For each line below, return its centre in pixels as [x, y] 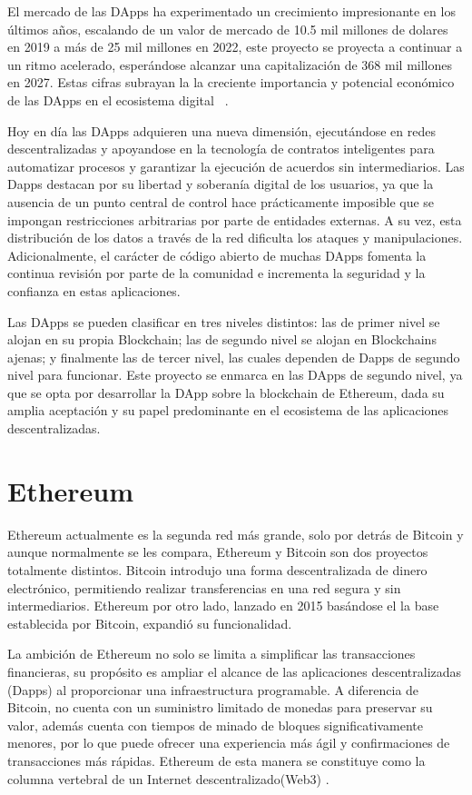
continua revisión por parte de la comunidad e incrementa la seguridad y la [216, 273]
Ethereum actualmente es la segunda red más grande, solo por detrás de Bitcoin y [236, 534]
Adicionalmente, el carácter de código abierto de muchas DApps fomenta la [217, 255]
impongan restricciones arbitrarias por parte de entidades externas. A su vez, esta [235, 219]
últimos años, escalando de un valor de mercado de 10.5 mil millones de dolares [228, 29]
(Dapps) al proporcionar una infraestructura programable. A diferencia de [213, 689]
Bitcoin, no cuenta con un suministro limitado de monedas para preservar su [220, 707]
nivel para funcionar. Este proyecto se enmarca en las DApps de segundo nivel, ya [235, 375]
